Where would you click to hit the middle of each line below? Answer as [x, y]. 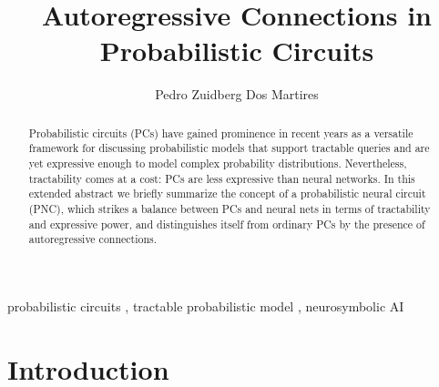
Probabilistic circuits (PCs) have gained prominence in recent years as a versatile [221, 132]
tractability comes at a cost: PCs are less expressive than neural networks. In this [222, 178]
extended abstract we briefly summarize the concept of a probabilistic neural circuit [227, 193]
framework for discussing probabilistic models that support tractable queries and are [229, 148]
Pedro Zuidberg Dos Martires [237, 94]
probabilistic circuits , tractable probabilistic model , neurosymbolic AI [206, 306]
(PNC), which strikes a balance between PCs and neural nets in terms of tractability [230, 208]
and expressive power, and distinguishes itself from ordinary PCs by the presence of [227, 224]
